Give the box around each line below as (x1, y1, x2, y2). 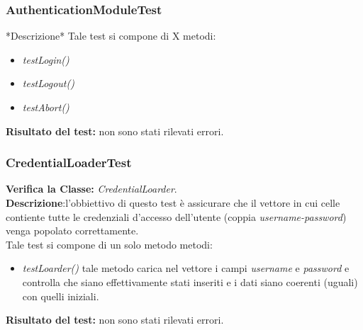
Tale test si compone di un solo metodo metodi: (6, 237, 213, 251)
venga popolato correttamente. (6, 223, 139, 238)
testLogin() (22, 52, 69, 67)
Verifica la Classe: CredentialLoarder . (6, 181, 177, 196)
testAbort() (22, 100, 69, 114)
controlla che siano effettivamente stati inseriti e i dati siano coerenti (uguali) (22, 274, 358, 289)
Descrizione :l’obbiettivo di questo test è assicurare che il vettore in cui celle (6, 195, 340, 210)
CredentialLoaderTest (6, 154, 132, 171)
